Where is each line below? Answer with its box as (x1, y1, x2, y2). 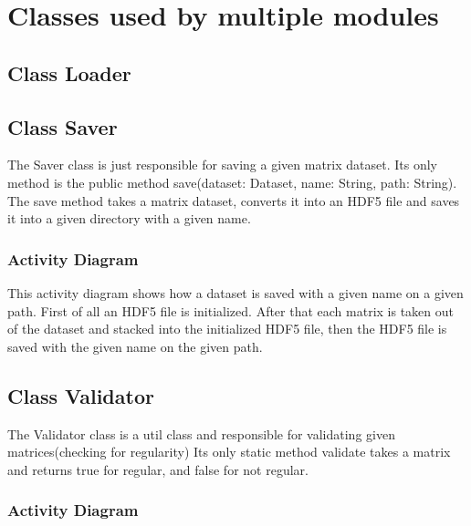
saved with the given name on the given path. (7, 336, 263, 356)
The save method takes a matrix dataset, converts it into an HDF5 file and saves (7, 191, 460, 210)
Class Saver (7, 112, 118, 140)
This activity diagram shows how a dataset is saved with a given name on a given (7, 283, 464, 302)
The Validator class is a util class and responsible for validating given (7, 424, 395, 443)
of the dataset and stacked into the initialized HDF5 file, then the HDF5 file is (7, 319, 447, 338)
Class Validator (7, 381, 154, 409)
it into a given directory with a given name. (7, 209, 251, 228)
